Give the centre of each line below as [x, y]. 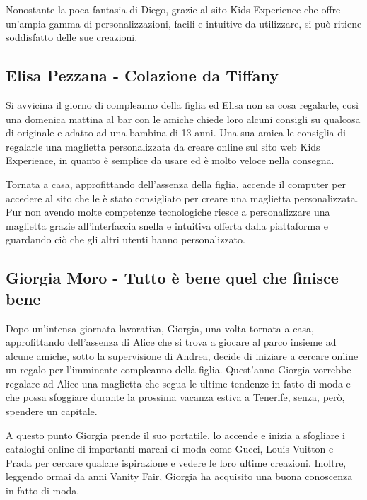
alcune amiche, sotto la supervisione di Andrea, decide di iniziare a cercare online [182, 355]
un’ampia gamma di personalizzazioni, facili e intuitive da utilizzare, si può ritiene [184, 23]
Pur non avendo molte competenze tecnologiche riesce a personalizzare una [168, 212]
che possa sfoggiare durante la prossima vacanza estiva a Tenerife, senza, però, [175, 397]
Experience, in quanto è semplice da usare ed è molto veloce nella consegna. [170, 160]
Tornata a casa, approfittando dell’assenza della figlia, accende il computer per [176, 184]
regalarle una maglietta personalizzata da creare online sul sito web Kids [163, 146]
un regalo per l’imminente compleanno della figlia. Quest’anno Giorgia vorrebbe [179, 370]
